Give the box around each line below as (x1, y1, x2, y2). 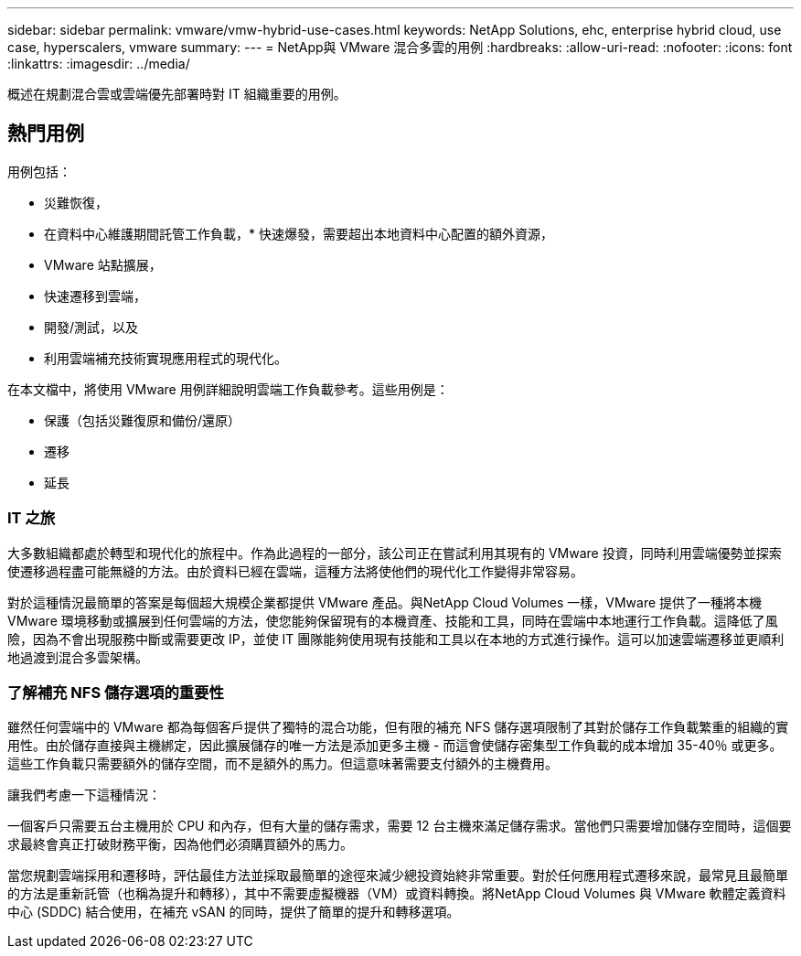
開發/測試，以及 (44, 318, 139, 335)
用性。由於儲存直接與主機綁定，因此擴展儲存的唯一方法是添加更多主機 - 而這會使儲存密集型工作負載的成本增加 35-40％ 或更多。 (7, 737, 783, 754)
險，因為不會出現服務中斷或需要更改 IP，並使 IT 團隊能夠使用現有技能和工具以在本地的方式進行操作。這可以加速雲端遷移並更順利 (7, 630, 785, 647)
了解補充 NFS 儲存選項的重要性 (7, 682, 224, 702)
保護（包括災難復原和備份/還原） (44, 412, 241, 428)
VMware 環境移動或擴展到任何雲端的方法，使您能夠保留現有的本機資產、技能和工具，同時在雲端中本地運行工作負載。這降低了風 (7, 612, 778, 628)
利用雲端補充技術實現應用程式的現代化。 (44, 349, 287, 366)
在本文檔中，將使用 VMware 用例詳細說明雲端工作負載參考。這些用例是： (7, 381, 449, 397)
